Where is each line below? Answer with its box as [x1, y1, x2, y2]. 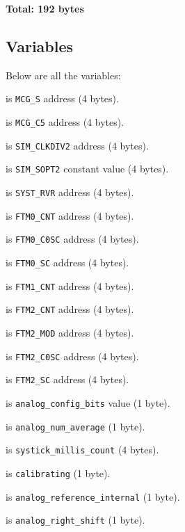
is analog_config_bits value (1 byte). [6, 395, 170, 410]
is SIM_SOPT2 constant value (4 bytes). [6, 161, 169, 176]
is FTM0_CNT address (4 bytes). [6, 208, 134, 223]
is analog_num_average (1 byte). [6, 419, 145, 433]
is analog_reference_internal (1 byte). [6, 489, 180, 503]
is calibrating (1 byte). [6, 465, 111, 480]
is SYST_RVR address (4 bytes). [6, 185, 134, 200]
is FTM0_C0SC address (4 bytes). [6, 232, 139, 246]
